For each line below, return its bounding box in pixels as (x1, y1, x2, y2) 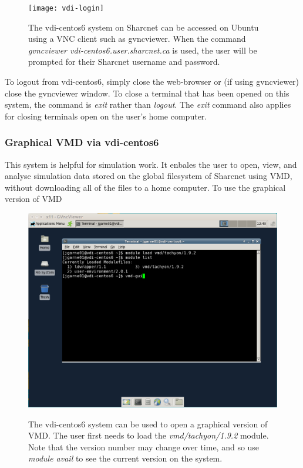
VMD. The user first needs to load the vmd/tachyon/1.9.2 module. (28, 429, 269, 442)
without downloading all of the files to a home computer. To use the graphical (5, 181, 286, 193)
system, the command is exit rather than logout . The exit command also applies (5, 98, 291, 111)
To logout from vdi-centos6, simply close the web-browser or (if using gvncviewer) (5, 75, 299, 88)
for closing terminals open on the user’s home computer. (5, 109, 207, 122)
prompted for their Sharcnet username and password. (28, 55, 220, 68)
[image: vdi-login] (28, 4, 104, 12)
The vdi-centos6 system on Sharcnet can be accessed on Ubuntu (28, 21, 259, 33)
